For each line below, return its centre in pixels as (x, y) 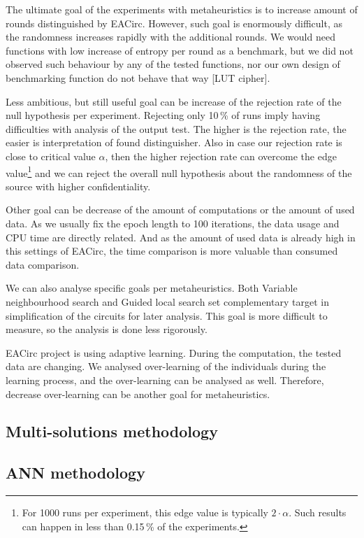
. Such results (318, 512)
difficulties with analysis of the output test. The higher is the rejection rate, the (176, 128)
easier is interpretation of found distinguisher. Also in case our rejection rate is (174, 142)
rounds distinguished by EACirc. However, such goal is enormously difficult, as (174, 23)
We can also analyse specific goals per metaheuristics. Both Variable (152, 288)
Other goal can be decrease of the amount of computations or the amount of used (180, 210)
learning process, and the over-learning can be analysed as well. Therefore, (165, 380)
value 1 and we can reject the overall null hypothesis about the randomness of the (179, 171)
